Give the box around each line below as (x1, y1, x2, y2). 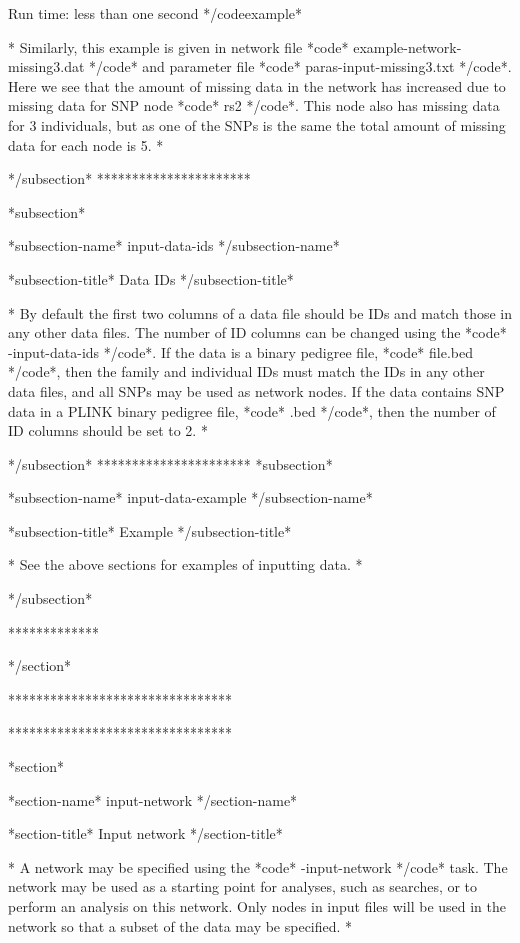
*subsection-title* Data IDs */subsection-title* (8, 268, 294, 289)
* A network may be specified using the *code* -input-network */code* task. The (8, 856, 508, 877)
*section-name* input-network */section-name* (8, 789, 298, 810)
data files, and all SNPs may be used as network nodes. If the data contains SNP (8, 380, 505, 401)
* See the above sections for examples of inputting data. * (8, 554, 363, 575)
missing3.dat (8, 56, 85, 77)
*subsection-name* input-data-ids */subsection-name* (8, 235, 340, 256)
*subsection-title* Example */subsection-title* (8, 520, 292, 541)
